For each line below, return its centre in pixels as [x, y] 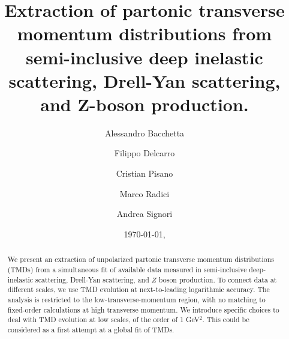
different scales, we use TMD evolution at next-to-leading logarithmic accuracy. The [139, 289]
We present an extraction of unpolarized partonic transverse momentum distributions [141, 259]
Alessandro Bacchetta [144, 133]
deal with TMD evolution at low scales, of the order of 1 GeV [103, 319]
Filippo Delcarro [144, 153]
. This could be [226, 319]
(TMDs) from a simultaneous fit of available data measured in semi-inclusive [127, 269]
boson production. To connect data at [218, 279]
